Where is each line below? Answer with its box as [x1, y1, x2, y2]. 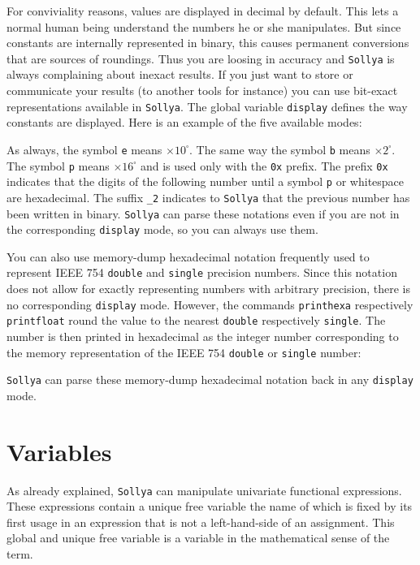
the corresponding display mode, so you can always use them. [6, 221, 318, 238]
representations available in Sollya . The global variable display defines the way [6, 97, 408, 114]
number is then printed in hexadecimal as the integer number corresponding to [6, 327, 399, 344]
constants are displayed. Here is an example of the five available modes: [6, 114, 362, 131]
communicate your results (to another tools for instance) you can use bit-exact [6, 82, 398, 99]
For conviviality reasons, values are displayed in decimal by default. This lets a [6, 2, 399, 19]
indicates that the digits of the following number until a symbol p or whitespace [6, 173, 405, 190]
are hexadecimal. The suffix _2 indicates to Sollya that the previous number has [6, 188, 410, 205]
